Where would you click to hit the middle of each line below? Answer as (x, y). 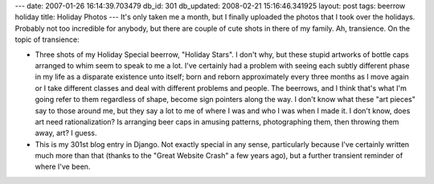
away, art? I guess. (66, 133)
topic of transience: (47, 39)
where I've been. (63, 167)
